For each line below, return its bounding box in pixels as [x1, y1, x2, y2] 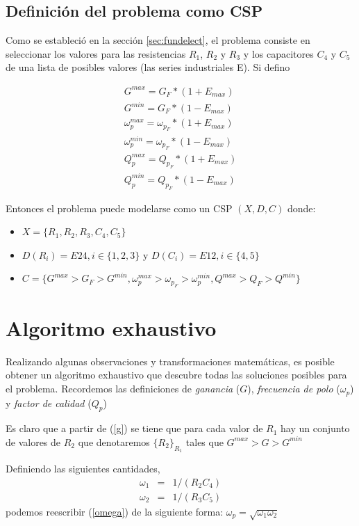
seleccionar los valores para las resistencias [6, 46, 186, 61]
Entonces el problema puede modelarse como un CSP [6, 200, 233, 215]
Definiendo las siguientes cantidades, [6, 461, 160, 476]
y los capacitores [243, 46, 314, 61]
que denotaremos [78, 434, 150, 449]
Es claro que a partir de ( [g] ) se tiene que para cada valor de [6, 421, 263, 436]
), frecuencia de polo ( [247, 381, 340, 396]
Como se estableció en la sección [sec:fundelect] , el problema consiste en [6, 33, 310, 47]
